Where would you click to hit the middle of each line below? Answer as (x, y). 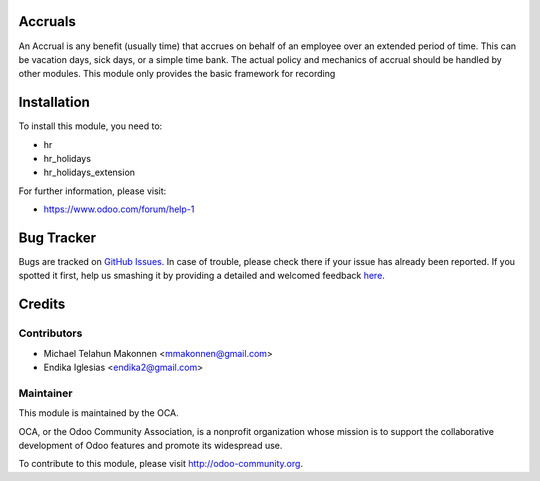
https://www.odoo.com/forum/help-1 (119, 209)
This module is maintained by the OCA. (98, 413)
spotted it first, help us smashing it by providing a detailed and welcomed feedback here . (201, 276)
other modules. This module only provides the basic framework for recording (177, 74)
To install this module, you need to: (90, 126)
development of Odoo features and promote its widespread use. (150, 445)
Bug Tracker (57, 237)
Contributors (50, 333)
